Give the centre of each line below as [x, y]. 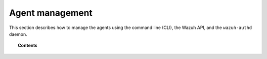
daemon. [18, 34]
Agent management [51, 13]
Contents [28, 45]
